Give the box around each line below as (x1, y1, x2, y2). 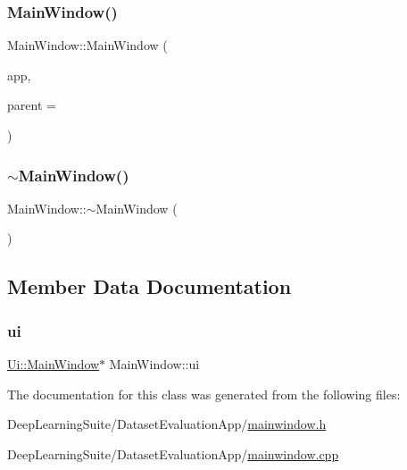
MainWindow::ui (109, 355, 200, 373)
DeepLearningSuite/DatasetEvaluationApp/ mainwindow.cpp (7, 444, 339, 463)
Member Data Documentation (7, 273, 292, 300)
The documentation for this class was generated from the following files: (7, 384, 401, 403)
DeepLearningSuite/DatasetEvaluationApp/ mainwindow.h (7, 415, 327, 433)
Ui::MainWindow (7, 355, 100, 373)
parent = (7, 96, 56, 114)
